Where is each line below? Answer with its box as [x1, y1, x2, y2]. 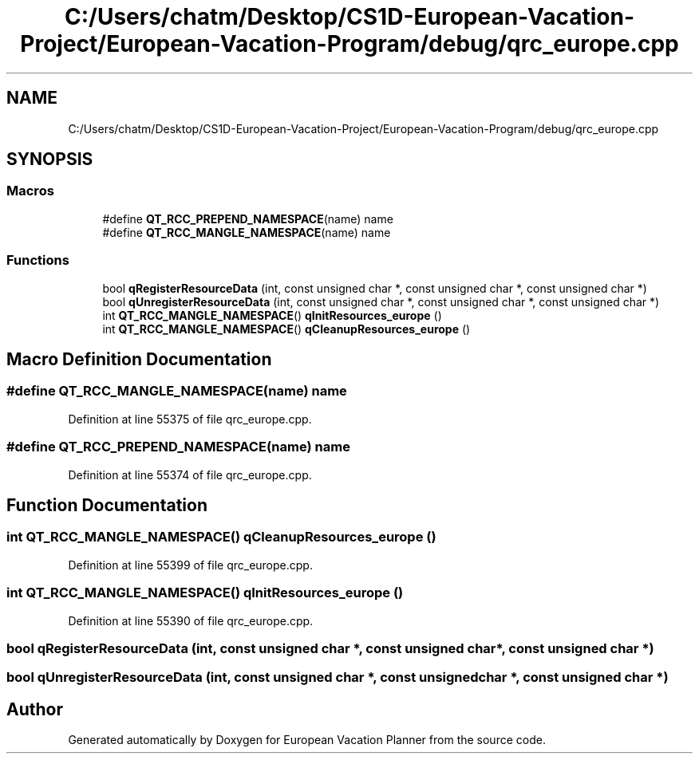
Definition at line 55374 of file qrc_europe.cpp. [68, 467, 312, 482]
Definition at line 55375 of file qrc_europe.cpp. [68, 412, 312, 426]
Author [6, 699, 63, 719]
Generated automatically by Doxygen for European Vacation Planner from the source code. [68, 733, 546, 747]
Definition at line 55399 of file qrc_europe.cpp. [68, 557, 313, 572]
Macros [6, 183, 54, 199]
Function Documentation [6, 494, 207, 515]
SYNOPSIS [6, 149, 93, 170]
